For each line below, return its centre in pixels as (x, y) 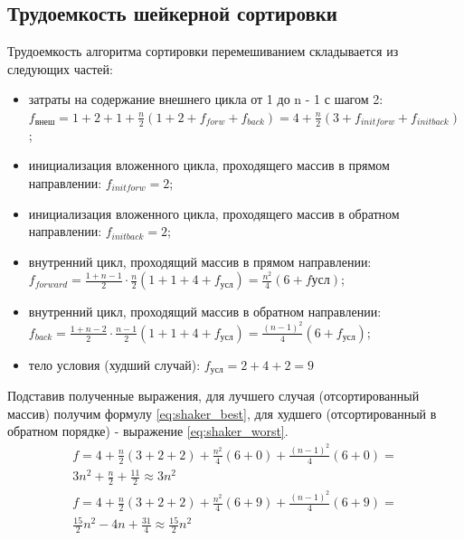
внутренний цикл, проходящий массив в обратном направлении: (205, 312)
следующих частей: (60, 68)
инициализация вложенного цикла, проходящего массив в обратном (214, 213)
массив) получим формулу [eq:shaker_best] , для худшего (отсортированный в (222, 413)
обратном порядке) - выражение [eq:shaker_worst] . (148, 431)
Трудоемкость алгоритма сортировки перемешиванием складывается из (203, 51)
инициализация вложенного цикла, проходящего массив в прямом (209, 165)
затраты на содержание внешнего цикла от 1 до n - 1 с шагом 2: (206, 99)
